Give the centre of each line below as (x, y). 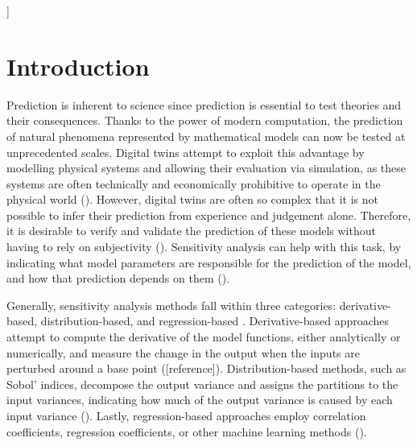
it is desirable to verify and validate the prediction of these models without (191, 231)
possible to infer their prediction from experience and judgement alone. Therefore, (209, 215)
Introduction (78, 66)
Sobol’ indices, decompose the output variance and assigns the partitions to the (202, 384)
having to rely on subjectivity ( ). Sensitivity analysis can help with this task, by (204, 247)
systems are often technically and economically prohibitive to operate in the (194, 183)
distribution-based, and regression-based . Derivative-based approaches (215, 321)
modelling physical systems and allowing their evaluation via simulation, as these (206, 168)
